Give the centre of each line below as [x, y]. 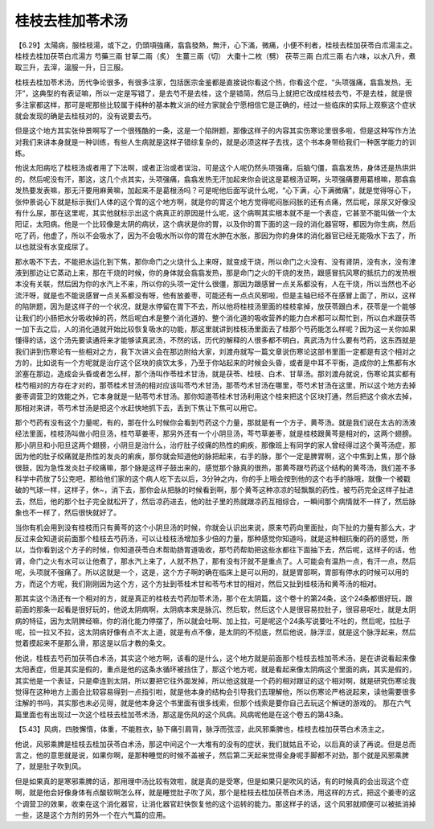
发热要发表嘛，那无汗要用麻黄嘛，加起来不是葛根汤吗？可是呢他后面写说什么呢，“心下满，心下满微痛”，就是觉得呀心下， [215, 191]
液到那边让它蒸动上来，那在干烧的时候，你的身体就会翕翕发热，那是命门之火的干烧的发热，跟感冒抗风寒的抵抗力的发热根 [215, 273]
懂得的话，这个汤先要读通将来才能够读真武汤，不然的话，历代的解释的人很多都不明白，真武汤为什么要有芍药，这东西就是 [215, 340]
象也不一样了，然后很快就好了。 [68, 513]
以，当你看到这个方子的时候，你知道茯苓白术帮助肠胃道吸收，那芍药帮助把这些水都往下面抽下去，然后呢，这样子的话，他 [215, 550]
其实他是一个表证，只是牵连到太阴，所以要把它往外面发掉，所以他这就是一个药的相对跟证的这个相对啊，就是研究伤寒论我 [215, 680]
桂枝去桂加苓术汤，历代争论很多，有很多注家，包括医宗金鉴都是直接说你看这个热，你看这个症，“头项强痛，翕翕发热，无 [214, 82]
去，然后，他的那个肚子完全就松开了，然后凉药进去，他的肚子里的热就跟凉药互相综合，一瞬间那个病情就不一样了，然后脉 [215, 501]
